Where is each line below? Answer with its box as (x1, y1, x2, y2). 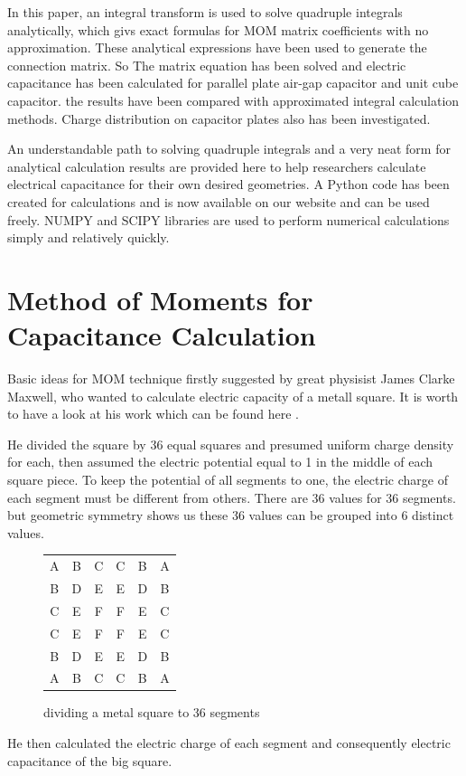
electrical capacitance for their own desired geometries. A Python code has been (7, 175, 450, 194)
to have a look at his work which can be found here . (7, 404, 299, 423)
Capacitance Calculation (7, 317, 316, 354)
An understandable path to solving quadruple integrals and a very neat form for (7, 139, 451, 158)
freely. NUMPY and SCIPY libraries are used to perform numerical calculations (7, 210, 450, 229)
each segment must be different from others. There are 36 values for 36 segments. (7, 487, 456, 506)
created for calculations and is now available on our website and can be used (7, 192, 430, 211)
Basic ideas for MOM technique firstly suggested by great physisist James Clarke (7, 369, 455, 388)
